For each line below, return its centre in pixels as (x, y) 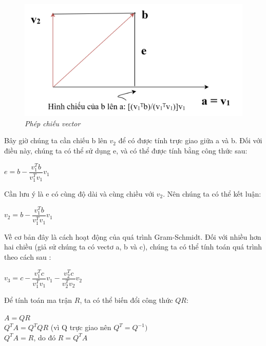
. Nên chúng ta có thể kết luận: (212, 193)
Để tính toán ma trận (38, 300)
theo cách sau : (28, 257)
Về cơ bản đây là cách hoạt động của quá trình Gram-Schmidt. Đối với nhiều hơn (133, 236)
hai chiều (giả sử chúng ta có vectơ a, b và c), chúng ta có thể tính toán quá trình (133, 247)
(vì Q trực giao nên (81, 327)
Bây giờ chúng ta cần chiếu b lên (56, 140)
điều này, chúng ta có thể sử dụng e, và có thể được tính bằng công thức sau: (126, 151)
